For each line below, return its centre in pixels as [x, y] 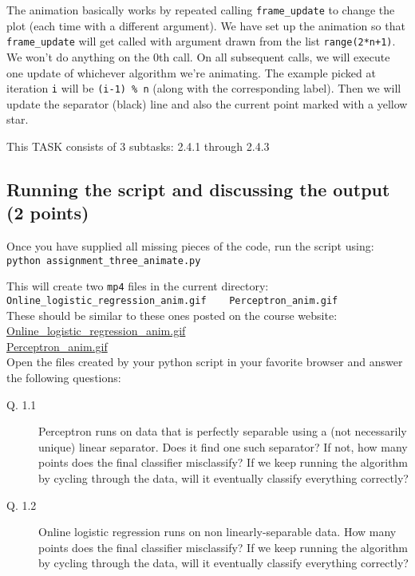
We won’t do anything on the [78, 56]
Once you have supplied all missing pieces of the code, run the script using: [190, 246]
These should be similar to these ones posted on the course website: [172, 315]
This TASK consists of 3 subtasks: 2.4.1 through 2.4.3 [138, 146]
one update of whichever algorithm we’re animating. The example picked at [191, 72]
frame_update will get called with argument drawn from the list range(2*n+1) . [201, 41]
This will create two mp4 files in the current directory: [138, 286]
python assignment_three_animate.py [104, 260]
